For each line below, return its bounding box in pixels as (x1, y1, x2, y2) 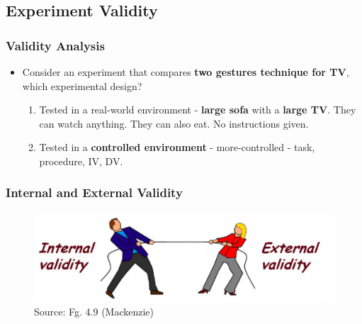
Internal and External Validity (6, 184, 183, 201)
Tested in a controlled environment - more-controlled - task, (39, 140, 315, 155)
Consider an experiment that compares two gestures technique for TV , (22, 65, 349, 79)
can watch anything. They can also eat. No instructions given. (39, 116, 309, 130)
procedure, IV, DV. (39, 153, 123, 168)
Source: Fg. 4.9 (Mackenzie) (34, 304, 154, 319)
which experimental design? (22, 78, 142, 93)
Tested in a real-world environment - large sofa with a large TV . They (39, 102, 356, 117)
